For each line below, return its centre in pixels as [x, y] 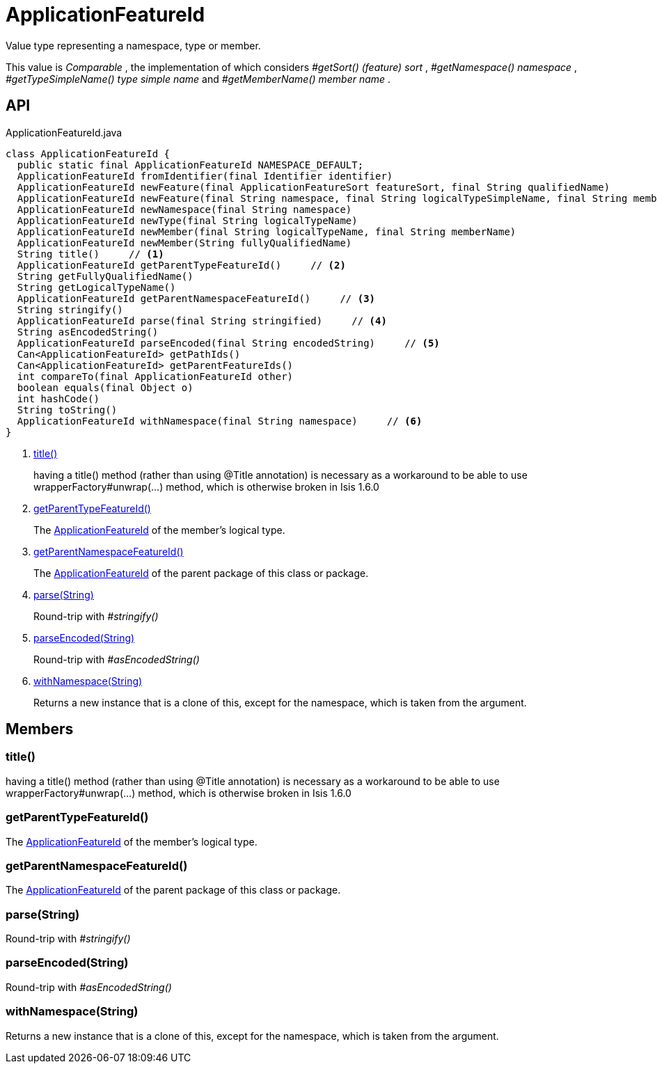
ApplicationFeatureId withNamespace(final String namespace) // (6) [220, 421]
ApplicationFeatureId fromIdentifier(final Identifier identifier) [205, 176]
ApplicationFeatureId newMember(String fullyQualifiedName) [184, 243]
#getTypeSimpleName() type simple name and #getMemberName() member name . [198, 79]
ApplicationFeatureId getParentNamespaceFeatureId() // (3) [196, 298]
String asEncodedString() [88, 332]
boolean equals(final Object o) [105, 387]
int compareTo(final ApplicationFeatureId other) [155, 376]
